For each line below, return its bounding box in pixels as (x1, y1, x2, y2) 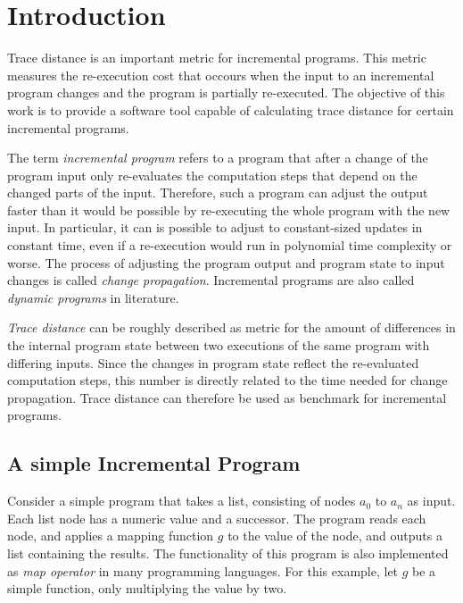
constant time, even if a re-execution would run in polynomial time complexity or (7, 236, 452, 255)
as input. (407, 491, 456, 510)
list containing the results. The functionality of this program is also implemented (7, 543, 449, 562)
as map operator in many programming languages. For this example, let (7, 561, 399, 580)
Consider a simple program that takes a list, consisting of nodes (7, 491, 356, 510)
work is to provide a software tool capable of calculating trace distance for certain (7, 100, 454, 119)
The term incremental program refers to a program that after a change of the (7, 148, 428, 167)
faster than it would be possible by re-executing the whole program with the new (7, 200, 451, 219)
